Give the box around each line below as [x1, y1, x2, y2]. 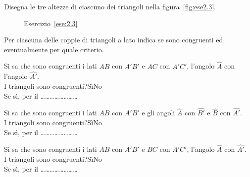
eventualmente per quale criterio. [4, 44, 104, 54]
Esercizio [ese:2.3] [24, 18, 78, 28]
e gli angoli [142, 107, 175, 118]
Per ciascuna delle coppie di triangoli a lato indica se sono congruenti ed [4, 35, 223, 45]
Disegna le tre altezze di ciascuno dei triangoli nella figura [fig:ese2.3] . [4, 1, 216, 11]
